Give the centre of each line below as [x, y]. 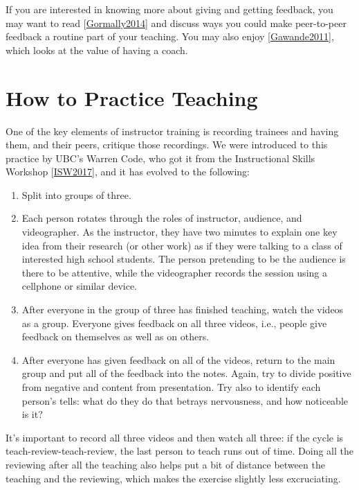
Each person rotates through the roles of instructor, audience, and [162, 218]
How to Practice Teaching [132, 97]
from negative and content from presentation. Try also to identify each [171, 387]
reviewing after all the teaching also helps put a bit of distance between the [165, 464]
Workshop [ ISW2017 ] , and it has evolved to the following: [128, 172]
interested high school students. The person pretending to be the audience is [184, 259]
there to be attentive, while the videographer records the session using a [174, 272]
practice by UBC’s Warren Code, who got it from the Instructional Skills [160, 158]
